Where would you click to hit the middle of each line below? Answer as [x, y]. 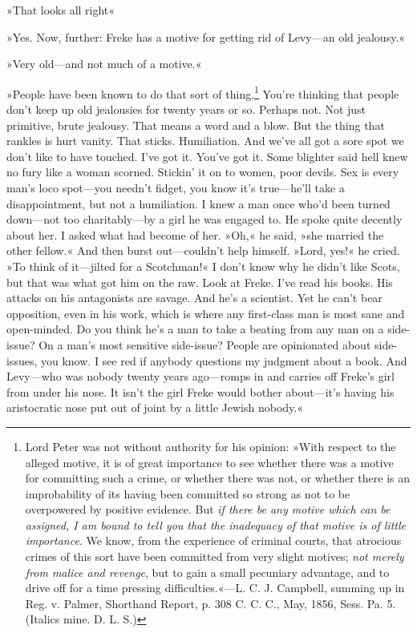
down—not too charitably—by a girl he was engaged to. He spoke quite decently [204, 219]
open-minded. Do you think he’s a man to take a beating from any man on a [195, 329]
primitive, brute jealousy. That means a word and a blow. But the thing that [196, 125]
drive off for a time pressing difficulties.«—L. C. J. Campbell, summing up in [215, 588]
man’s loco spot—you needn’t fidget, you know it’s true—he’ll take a [176, 187]
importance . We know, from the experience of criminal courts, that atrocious [213, 540]
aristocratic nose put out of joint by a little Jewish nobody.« [155, 407]
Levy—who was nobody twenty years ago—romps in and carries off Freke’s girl [200, 376]
